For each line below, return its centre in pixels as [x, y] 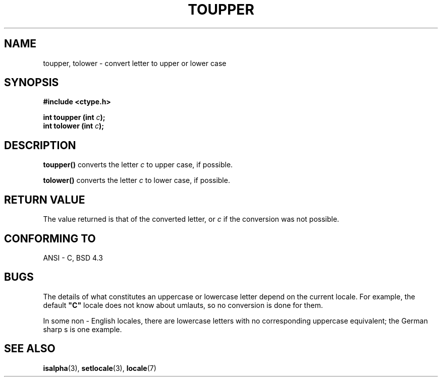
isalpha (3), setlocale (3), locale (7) [100, 368]
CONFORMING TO [50, 238]
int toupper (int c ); [74, 117]
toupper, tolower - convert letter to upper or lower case [135, 63]
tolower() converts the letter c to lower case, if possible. [136, 180]
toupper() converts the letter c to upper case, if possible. [138, 165]
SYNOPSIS [32, 83]
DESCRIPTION [40, 145]
